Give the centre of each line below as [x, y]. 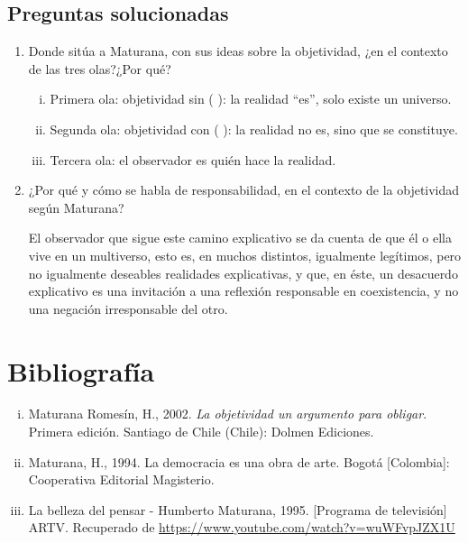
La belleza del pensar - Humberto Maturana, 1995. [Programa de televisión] [238, 509]
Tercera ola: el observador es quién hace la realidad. [193, 159]
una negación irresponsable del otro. [128, 308]
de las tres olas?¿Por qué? [100, 68]
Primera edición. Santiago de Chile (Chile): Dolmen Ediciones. [201, 432]
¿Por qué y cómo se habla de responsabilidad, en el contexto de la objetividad [244, 190]
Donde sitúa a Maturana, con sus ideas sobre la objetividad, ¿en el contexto [238, 51]
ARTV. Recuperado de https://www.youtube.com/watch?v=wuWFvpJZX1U [242, 527]
